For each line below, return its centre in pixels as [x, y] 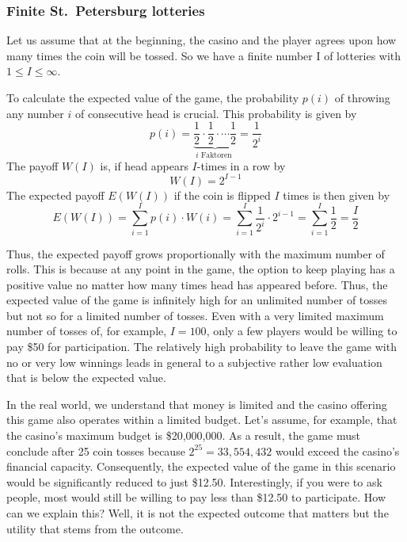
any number [35, 113]
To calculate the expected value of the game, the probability [153, 97]
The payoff [32, 165]
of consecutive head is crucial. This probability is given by [216, 113]
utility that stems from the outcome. [95, 528]
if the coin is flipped [222, 195]
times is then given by [337, 195]
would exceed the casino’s [337, 450]
